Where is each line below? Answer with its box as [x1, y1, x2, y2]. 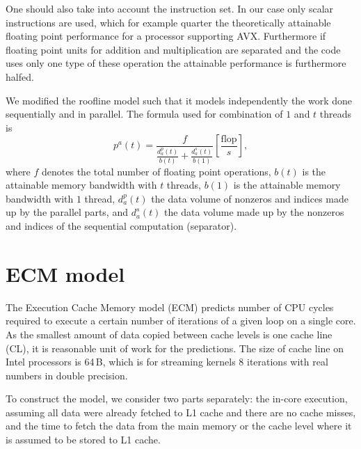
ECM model [6, 259, 125, 287]
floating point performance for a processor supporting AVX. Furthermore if [6, 29, 326, 43]
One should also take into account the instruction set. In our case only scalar [6, 1, 334, 15]
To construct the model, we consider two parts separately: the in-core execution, [6, 391, 348, 406]
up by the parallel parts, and [6, 205, 128, 219]
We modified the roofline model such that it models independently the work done [6, 93, 353, 107]
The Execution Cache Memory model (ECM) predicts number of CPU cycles [6, 299, 334, 314]
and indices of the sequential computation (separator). [6, 219, 237, 233]
